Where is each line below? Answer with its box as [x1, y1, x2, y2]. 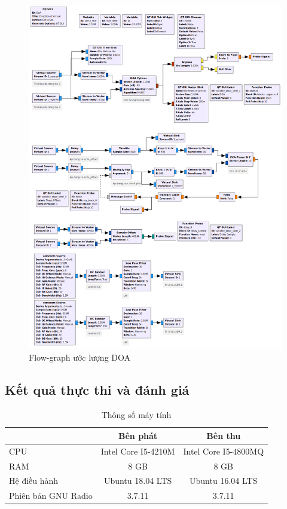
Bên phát [118, 429, 158, 441]
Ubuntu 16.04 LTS [190, 474, 258, 487]
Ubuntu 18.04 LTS [103, 474, 172, 487]
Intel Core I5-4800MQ [183, 444, 264, 457]
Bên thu [206, 429, 241, 441]
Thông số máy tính [101, 409, 172, 421]
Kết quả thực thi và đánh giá [5, 380, 190, 399]
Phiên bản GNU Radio [9, 489, 93, 502]
